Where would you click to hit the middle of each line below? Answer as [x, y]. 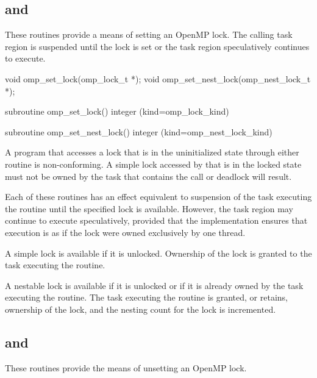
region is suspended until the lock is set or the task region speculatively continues [157, 46]
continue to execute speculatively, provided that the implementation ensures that [156, 220]
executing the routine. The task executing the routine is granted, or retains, [146, 297]
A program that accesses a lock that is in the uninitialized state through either [152, 152]
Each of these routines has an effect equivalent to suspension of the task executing [158, 197]
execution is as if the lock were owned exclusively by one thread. [125, 232]
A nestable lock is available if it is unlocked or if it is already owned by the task [154, 285]
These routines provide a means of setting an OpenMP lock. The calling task [149, 34]
